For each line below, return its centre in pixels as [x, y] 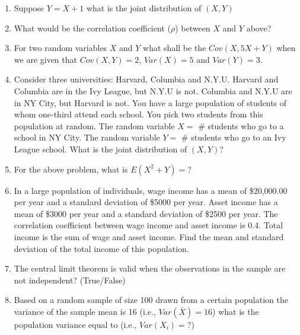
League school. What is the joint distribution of [100, 149]
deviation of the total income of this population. [101, 248]
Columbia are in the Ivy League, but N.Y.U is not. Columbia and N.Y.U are [153, 90]
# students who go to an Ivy [234, 137]
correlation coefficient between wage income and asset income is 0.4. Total [149, 225]
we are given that [45, 59]
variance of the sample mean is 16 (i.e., [85, 311]
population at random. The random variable [94, 125]
